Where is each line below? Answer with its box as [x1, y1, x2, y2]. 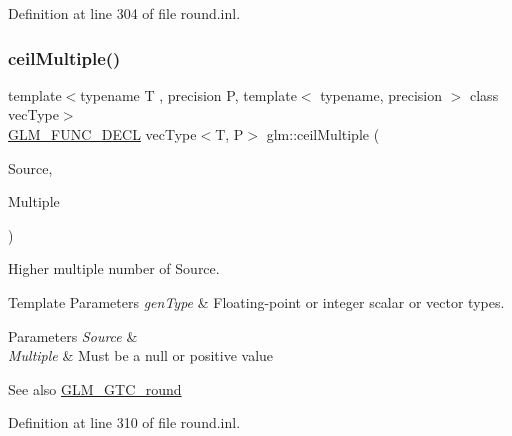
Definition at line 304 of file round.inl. [8, 3, 241, 23]
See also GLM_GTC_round [8, 378, 182, 399]
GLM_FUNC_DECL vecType [8, 124, 197, 144]
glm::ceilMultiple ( [266, 124, 380, 144]
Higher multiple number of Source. [8, 258, 220, 279]
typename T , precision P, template [80, 84, 297, 105]
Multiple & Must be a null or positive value [8, 345, 274, 366]
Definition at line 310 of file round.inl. [8, 412, 241, 433]
